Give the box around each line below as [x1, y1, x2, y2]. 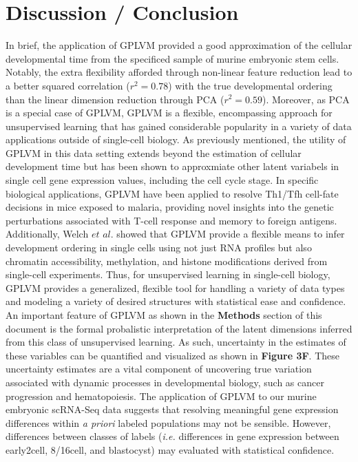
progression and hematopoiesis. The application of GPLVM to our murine [6, 388, 317, 403]
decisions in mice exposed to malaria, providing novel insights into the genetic [6, 200, 334, 214]
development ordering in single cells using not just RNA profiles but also [6, 240, 312, 255]
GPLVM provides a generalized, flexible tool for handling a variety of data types [6, 280, 345, 295]
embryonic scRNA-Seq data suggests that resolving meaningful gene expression [6, 402, 339, 417]
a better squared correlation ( [6, 78, 130, 92]
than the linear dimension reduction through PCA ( [6, 92, 224, 106]
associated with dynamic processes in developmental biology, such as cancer [6, 375, 324, 389]
